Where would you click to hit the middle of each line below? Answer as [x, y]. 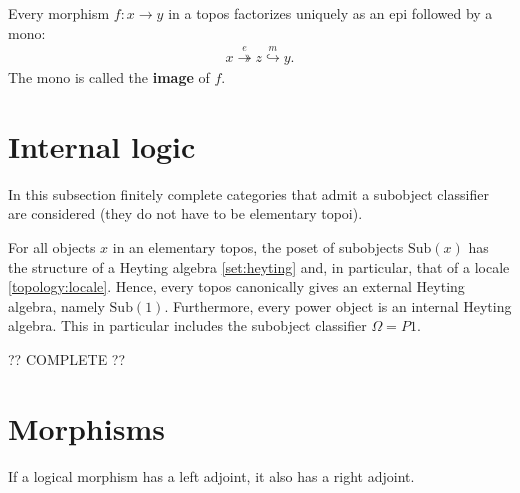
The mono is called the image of [109, 77]
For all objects [52, 246]
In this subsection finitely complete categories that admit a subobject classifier [248, 193]
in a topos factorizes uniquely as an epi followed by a [330, 13]
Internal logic [102, 145]
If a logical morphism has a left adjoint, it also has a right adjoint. [211, 475]
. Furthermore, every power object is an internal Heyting [338, 305]
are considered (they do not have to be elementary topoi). [185, 213]
